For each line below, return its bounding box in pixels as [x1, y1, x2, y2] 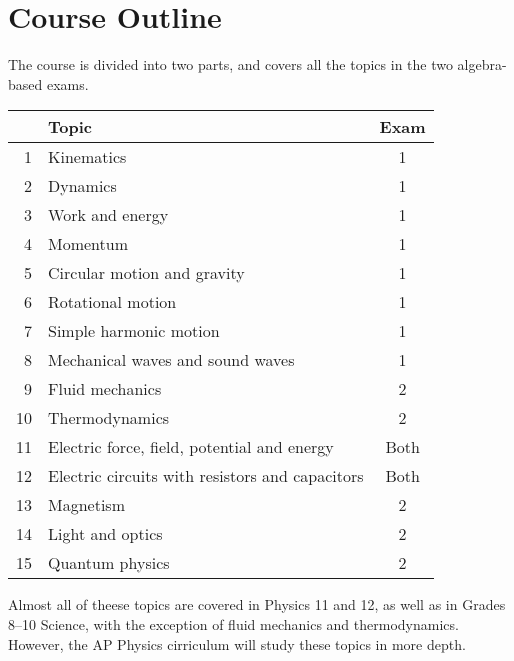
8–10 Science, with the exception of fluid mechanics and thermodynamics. [8, 613, 459, 634]
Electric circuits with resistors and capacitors [48, 464, 364, 488]
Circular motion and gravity [48, 261, 245, 285]
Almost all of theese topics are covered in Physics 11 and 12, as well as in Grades [8, 594, 506, 615]
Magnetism [48, 493, 125, 517]
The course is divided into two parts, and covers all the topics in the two [8, 54, 453, 75]
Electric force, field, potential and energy [48, 435, 334, 459]
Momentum [48, 232, 129, 256]
